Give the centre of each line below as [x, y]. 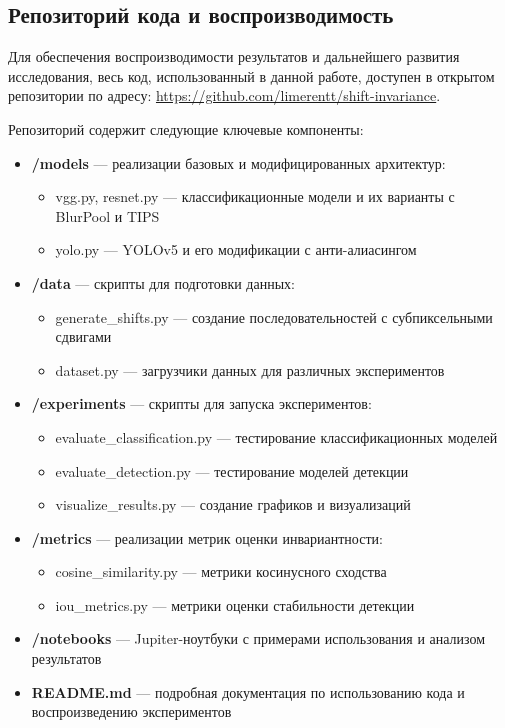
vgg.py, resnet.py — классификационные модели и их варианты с [255, 196]
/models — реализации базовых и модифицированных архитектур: [238, 162]
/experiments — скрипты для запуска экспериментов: [201, 403]
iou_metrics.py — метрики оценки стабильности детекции [235, 604]
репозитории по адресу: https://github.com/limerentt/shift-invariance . [224, 95]
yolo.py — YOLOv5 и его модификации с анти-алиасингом [236, 249]
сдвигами [83, 336]
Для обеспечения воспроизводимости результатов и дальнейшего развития [234, 56]
